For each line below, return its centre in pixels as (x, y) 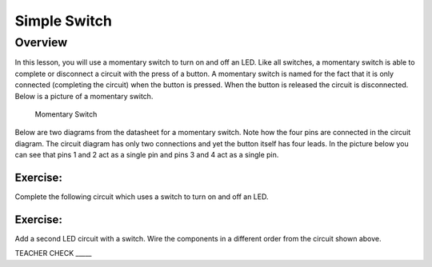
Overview (41, 42)
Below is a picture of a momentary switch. (84, 96)
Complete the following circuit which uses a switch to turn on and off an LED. (142, 197)
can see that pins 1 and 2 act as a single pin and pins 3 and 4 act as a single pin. (147, 155)
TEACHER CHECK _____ (53, 253)
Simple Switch (63, 21)
